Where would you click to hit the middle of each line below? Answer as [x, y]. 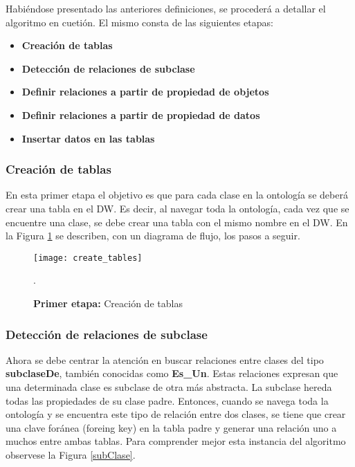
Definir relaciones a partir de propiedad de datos [141, 115]
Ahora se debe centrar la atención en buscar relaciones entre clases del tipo [165, 359]
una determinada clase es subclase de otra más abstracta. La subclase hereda [169, 387]
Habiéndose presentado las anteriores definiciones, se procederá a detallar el [166, 8]
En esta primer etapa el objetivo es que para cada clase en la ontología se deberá [177, 195]
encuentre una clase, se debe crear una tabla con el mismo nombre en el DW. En [177, 222]
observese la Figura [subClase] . [71, 454]
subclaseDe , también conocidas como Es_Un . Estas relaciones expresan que [172, 373]
